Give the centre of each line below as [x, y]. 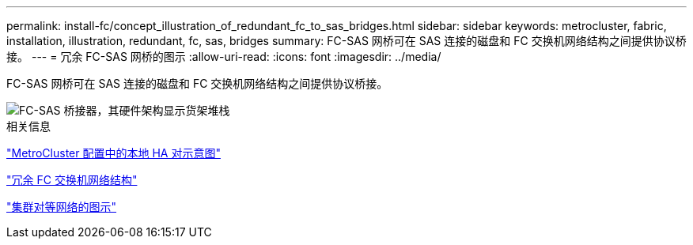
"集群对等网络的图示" [62, 207]
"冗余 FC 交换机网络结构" [72, 180]
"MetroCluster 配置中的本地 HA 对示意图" [114, 153]
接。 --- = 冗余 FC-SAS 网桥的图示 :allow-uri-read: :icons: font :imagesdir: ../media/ [224, 57]
